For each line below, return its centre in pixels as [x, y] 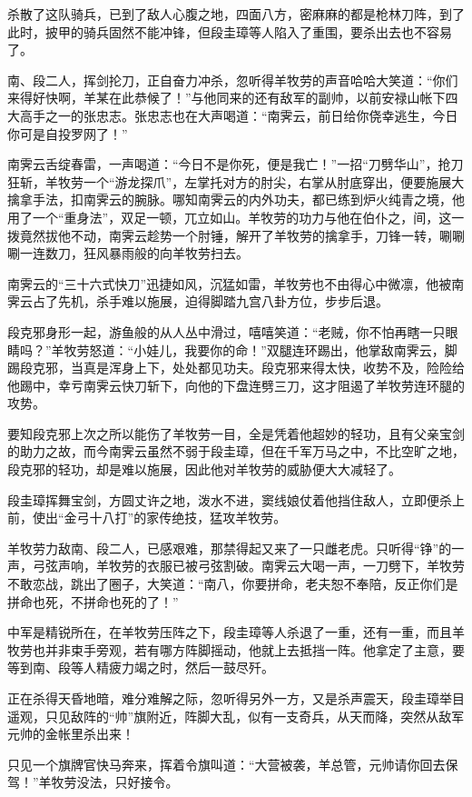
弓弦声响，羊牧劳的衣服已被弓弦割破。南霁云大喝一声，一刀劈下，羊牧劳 [248, 566]
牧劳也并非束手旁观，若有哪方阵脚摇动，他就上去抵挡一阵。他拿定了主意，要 [236, 649]
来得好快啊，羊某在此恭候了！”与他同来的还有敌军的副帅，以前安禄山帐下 [226, 98]
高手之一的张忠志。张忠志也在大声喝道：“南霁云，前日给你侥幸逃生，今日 [239, 115]
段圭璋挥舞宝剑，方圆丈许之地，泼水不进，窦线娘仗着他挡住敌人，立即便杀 [230, 499]
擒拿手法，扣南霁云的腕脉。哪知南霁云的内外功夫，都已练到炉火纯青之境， [230, 199]
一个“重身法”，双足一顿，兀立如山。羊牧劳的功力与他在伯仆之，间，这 [242, 217]
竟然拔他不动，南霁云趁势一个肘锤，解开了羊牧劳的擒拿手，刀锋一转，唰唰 [242, 235]
